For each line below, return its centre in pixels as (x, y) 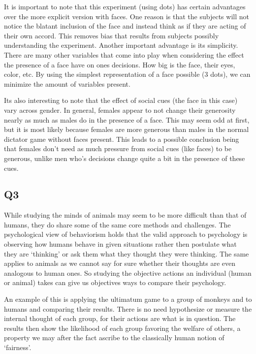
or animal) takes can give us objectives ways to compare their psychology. (115, 282)
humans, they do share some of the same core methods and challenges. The (117, 224)
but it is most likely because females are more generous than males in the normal (127, 129)
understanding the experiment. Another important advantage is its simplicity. (121, 45)
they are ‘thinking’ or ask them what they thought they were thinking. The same (127, 253)
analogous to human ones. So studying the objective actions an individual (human (128, 273)
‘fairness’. (18, 347)
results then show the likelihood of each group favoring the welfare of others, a (122, 328)
